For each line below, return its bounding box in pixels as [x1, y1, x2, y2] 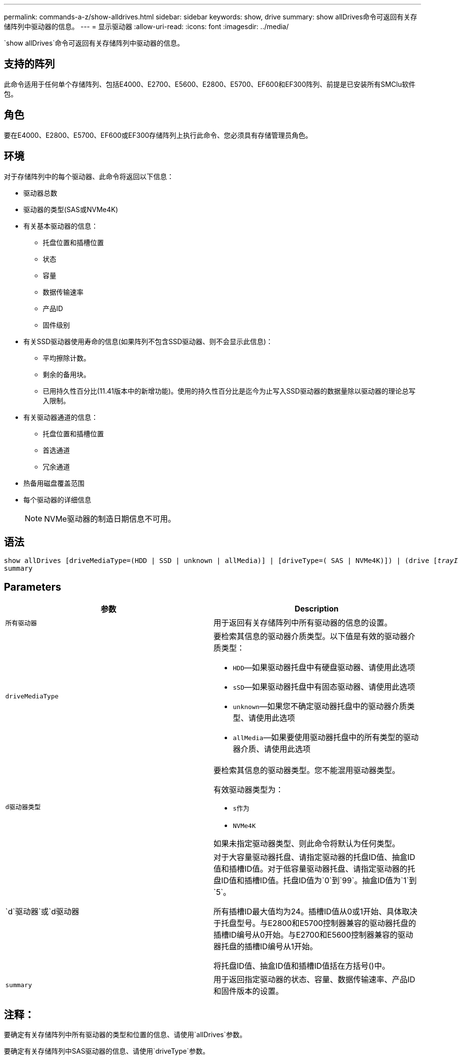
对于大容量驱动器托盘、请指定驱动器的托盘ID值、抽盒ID [213, 852, 415, 862]
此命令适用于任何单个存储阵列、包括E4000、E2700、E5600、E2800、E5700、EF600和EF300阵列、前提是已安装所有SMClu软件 [4, 80, 416, 88]
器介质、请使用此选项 [233, 744, 311, 754]
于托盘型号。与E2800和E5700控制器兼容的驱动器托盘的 [213, 918, 416, 928]
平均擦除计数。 [43, 353, 90, 362]
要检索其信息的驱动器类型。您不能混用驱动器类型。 [213, 765, 400, 776]
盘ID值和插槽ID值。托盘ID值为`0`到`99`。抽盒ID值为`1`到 [213, 876, 417, 886]
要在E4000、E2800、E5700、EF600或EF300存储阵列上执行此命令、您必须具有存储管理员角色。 [4, 131, 312, 139]
